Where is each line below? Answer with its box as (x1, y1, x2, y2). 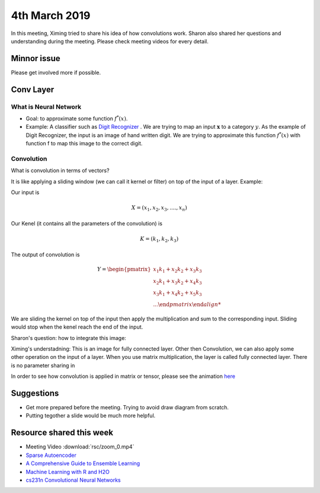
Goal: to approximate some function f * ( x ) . (25, 114, 128, 122)
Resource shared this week (11, 428, 114, 438)
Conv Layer (11, 84, 55, 94)
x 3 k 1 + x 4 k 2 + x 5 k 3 (153, 290, 202, 298)
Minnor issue (11, 53, 60, 63)
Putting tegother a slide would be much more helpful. (25, 412, 156, 419)
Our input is (11, 189, 40, 196)
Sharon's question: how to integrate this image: (11, 334, 127, 341)
